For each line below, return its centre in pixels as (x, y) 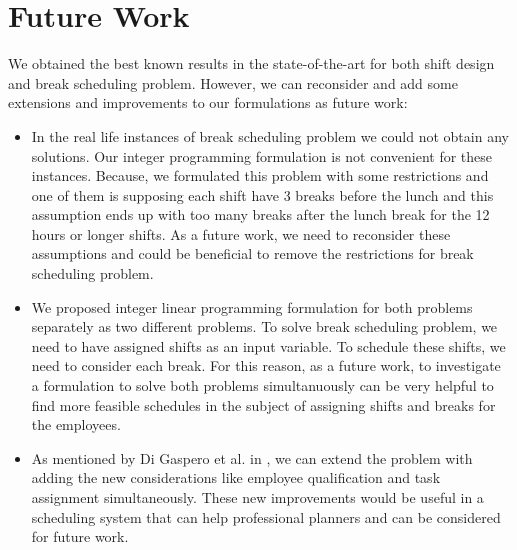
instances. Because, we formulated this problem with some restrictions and (260, 175)
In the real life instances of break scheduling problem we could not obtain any (270, 135)
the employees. (76, 424)
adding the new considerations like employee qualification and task (236, 477)
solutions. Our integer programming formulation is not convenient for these (262, 155)
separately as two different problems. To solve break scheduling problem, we (264, 326)
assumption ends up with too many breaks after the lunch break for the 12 (260, 214)
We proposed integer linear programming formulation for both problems (252, 306)
